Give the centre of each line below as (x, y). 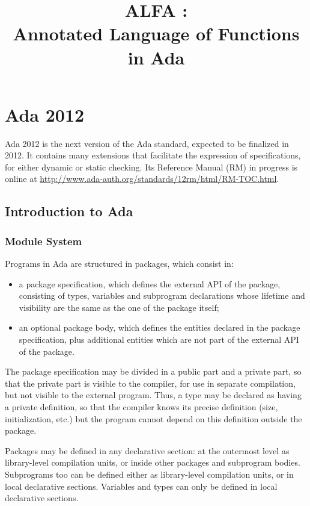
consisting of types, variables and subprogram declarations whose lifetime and (162, 295)
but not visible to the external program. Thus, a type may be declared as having (153, 395)
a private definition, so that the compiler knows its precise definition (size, (141, 407)
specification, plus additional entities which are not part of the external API (159, 339)
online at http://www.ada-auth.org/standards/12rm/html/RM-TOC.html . (142, 179)
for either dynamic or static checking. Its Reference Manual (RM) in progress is (151, 167)
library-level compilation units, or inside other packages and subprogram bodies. (153, 462)
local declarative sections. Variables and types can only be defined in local (141, 486)
